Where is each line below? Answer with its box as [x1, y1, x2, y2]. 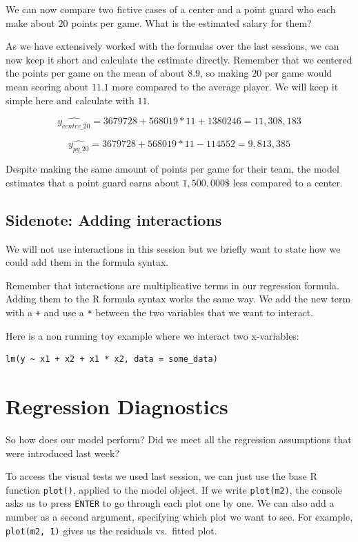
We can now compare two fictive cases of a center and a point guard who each [6, 2, 336, 16]
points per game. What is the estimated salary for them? [71, 15, 312, 30]
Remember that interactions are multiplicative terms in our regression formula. [6, 278, 339, 292]
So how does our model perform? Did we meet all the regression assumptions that [6, 432, 352, 446]
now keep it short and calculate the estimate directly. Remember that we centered [6, 52, 352, 66]
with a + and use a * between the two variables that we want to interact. [6, 304, 314, 319]
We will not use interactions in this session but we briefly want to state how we [6, 241, 341, 255]
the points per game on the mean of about [6, 66, 185, 80]
